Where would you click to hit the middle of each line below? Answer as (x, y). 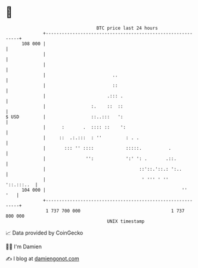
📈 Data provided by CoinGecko (44, 233)
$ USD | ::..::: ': (64, 117)
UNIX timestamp (126, 221)
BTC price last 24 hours (127, 28)
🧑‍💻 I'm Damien (24, 247)
